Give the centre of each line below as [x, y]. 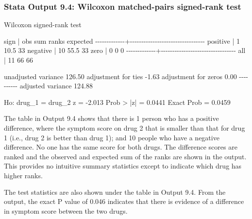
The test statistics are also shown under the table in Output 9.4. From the [115, 192]
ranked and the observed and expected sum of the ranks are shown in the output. [125, 156]
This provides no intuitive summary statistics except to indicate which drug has [123, 166]
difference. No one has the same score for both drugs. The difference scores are [121, 147]
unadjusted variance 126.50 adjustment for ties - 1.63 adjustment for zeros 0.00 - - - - [126, 76]
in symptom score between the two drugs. [66, 211]
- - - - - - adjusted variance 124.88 [48, 86]
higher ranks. [23, 175]
